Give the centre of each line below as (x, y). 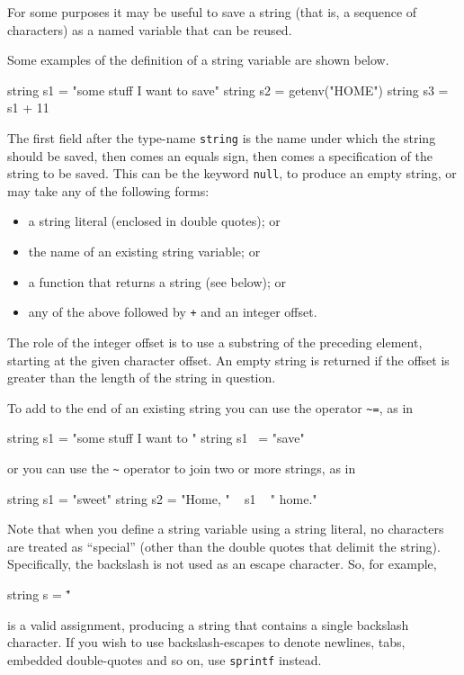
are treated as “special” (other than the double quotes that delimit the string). (224, 546)
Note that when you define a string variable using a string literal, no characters (226, 529)
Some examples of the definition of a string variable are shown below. (198, 60)
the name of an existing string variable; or (144, 252)
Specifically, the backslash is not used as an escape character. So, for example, (222, 564)
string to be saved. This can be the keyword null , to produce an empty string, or (232, 173)
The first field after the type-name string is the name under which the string (222, 137)
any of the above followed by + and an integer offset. (173, 312)
